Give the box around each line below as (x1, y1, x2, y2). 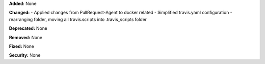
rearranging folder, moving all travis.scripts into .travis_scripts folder (9, 16, 147, 22)
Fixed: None (9, 43, 34, 49)
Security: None (9, 52, 41, 58)
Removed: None (9, 34, 43, 40)
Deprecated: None (9, 25, 48, 31)
